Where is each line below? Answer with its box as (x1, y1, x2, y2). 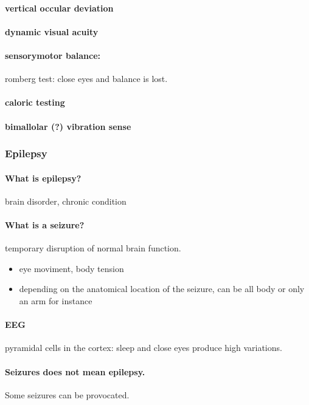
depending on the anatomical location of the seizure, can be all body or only (19, 282, 305, 295)
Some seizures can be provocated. (5, 388, 130, 401)
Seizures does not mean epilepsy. (5, 365, 145, 378)
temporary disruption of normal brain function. (5, 242, 181, 254)
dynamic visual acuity (5, 25, 99, 38)
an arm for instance (19, 294, 92, 307)
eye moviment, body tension (19, 262, 124, 274)
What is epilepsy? (5, 171, 82, 184)
